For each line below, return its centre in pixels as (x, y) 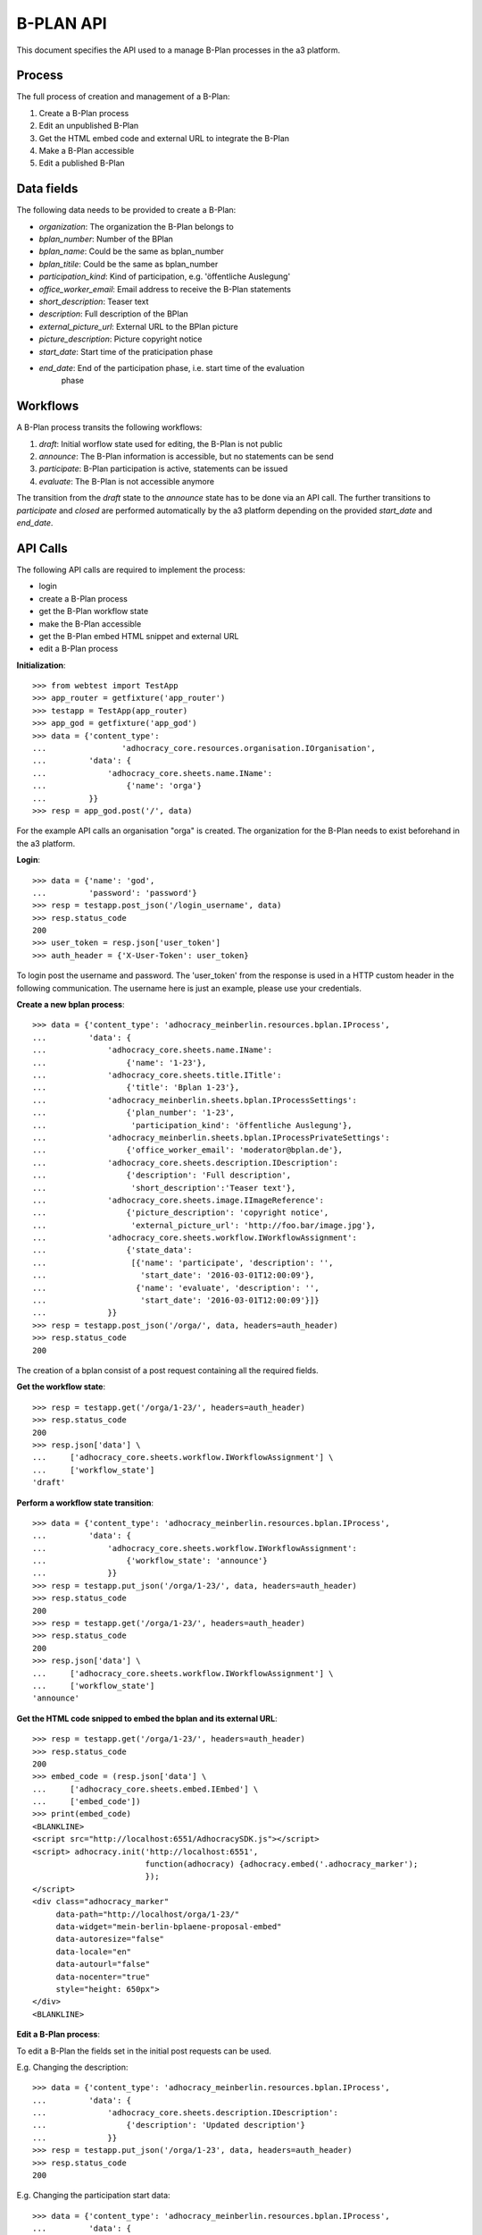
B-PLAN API (62, 23)
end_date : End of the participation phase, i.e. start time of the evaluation (172, 368)
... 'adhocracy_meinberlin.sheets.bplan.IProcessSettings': (195, 1100)
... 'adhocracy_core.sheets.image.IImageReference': (179, 1200)
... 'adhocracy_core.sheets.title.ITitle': (157, 1075)
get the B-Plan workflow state (94, 611)
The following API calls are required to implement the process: (131, 569)
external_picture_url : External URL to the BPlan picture (138, 326)
